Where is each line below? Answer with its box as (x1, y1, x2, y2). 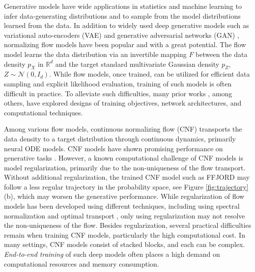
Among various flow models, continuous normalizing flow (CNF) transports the (4, 124, 242, 134)
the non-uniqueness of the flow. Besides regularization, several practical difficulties (4, 220, 252, 230)
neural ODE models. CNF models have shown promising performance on (4, 143, 223, 153)
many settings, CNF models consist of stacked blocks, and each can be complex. (4, 239, 245, 249)
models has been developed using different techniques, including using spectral (4, 201, 240, 211)
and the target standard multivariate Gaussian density (55, 58, 220, 69)
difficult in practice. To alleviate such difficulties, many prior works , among (4, 88, 232, 98)
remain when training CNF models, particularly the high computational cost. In (4, 229, 245, 240)
